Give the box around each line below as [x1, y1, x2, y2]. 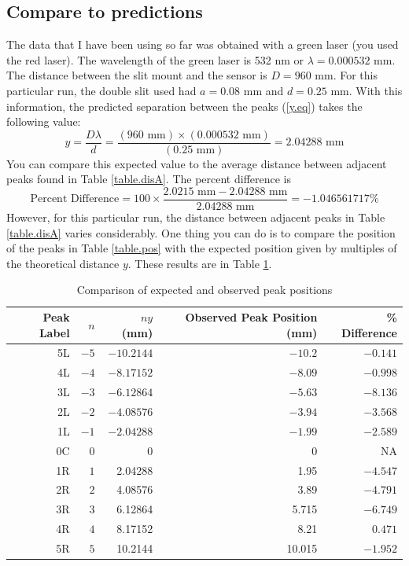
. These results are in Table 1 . [127, 255, 272, 271]
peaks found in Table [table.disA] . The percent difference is [6, 171, 292, 187]
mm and [243, 82, 284, 98]
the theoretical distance [6, 255, 120, 271]
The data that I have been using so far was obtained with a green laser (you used [6, 36, 399, 53]
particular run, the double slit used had [6, 82, 197, 98]
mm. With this [330, 82, 403, 98]
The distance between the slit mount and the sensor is [6, 67, 267, 83]
